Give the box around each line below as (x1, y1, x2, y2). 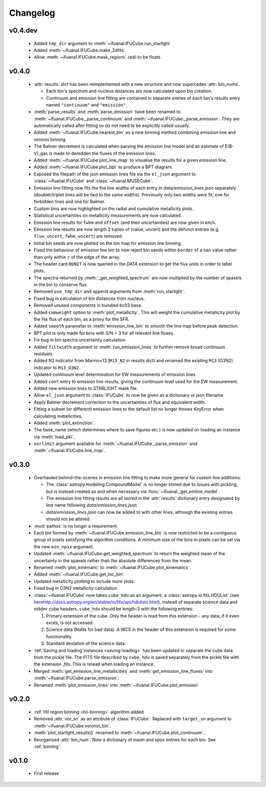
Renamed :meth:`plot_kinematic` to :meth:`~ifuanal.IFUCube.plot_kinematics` (33, 564, 190, 570)
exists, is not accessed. (46, 620, 94, 626)
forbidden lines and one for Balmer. (33, 199, 105, 205)
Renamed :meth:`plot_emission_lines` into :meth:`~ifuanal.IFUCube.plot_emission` (33, 682, 199, 688)
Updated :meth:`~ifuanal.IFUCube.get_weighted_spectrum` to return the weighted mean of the (33, 551, 225, 557)
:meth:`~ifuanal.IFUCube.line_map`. (33, 448, 106, 454)
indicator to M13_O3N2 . (33, 365, 80, 371)
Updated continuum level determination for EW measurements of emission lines (33, 372, 196, 377)
